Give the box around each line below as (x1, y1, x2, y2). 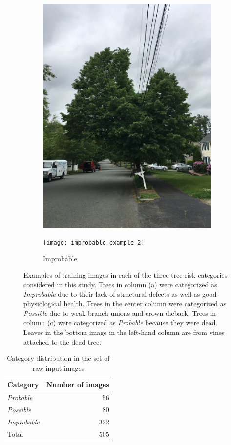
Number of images (46, 379, 109, 390)
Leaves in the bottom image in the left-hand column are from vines (23, 327, 225, 337)
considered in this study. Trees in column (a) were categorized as (23, 279, 217, 289)
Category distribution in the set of (7, 353, 110, 363)
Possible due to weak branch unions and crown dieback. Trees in (23, 308, 216, 318)
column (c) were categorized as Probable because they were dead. (23, 317, 218, 328)
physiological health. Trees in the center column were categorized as (23, 298, 227, 309)
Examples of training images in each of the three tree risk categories (23, 269, 228, 280)
